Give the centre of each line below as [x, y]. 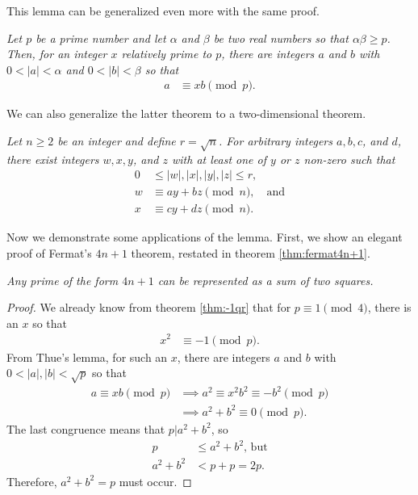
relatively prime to [167, 54]
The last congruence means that [86, 428]
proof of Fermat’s [49, 253]
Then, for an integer [57, 54]
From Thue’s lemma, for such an [87, 357]
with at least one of [219, 159]
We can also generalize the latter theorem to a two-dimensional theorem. [186, 113]
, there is [389, 307]
